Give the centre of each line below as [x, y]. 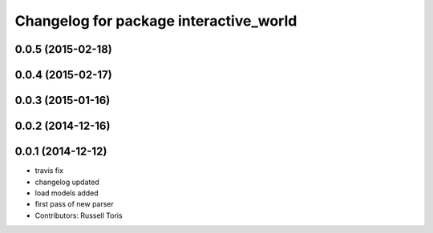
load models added [67, 193]
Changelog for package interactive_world [156, 21]
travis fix [49, 171]
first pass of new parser [74, 204]
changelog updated [67, 182]
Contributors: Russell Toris [79, 215]
